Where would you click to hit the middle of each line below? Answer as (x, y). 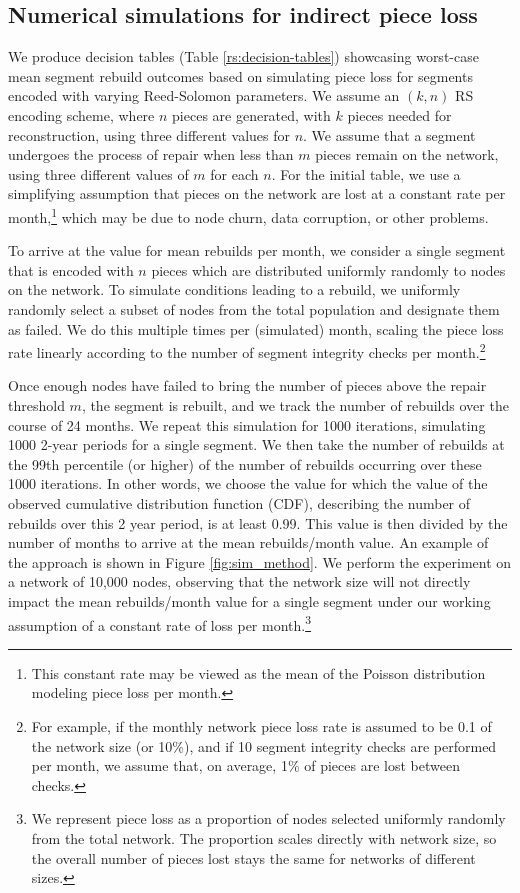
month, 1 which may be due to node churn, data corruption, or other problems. (248, 215)
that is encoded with (71, 269)
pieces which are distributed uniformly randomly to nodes (328, 269)
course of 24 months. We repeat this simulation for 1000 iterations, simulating (247, 424)
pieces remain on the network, (407, 154)
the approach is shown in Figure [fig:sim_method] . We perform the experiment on (260, 561)
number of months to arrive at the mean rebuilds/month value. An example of (248, 542)
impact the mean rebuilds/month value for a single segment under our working (249, 600)
